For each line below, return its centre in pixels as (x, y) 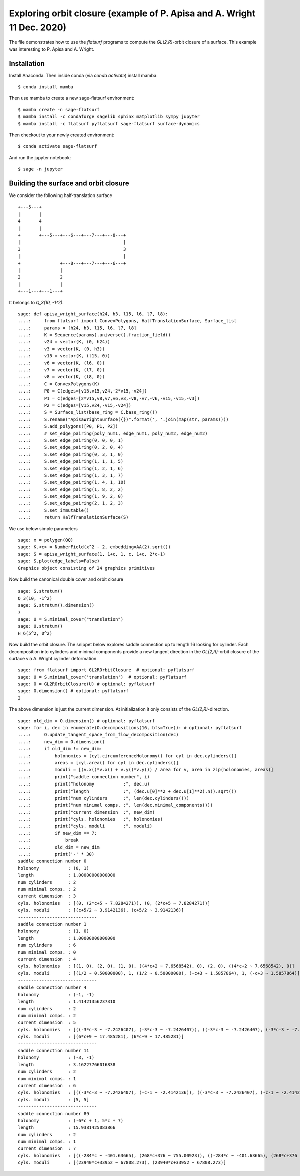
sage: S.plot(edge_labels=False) (59, 561)
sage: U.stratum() (41, 626)
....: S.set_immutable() (54, 510)
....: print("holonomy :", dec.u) (84, 784)
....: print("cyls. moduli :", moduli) (85, 826)
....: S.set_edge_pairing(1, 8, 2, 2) (71, 489)
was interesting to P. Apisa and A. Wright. (52, 49)
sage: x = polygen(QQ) (46, 540)
